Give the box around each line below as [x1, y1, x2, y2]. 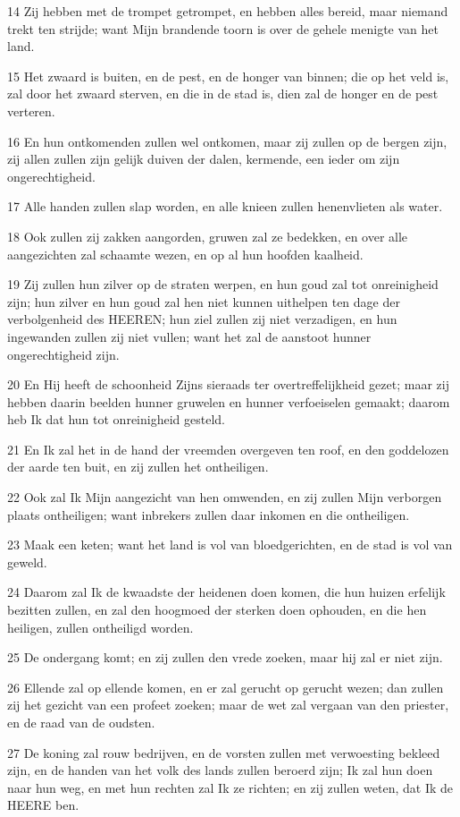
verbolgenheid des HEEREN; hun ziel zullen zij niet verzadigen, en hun [7, 310, 397, 328]
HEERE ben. [7, 796, 79, 814]
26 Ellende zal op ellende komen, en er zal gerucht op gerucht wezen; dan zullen [7, 677, 444, 696]
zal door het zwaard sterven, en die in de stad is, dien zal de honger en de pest [7, 84, 439, 103]
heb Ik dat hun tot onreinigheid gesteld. [7, 410, 225, 429]
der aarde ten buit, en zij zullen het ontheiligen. [7, 457, 269, 476]
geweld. [7, 552, 47, 571]
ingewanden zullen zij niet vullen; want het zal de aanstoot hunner [7, 327, 372, 345]
